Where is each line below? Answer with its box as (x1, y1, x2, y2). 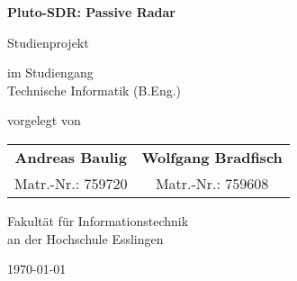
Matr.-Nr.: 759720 (14, 172, 128, 194)
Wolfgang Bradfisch (141, 146, 283, 168)
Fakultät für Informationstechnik (7, 211, 189, 230)
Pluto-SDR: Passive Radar (7, 3, 175, 21)
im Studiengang (7, 63, 94, 82)
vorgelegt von (7, 111, 81, 130)
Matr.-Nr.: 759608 (155, 172, 269, 194)
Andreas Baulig (14, 146, 127, 168)
